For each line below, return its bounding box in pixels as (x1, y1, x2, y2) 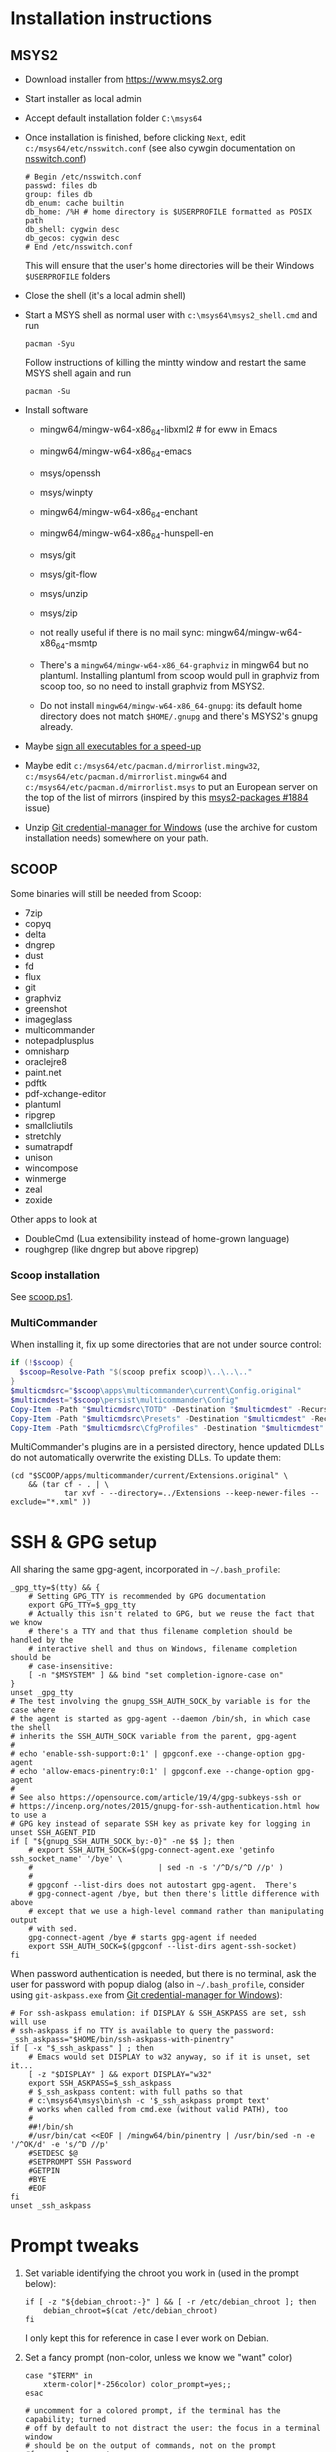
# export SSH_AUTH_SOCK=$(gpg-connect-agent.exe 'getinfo (28, 1845, 275, 1856)
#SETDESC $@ (28, 2148, 78, 2159)
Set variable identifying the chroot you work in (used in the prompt (24, 2267, 299, 2279)
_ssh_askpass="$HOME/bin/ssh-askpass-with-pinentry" (10, 2035, 235, 2045)
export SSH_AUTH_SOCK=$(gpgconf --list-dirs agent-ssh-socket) (28, 1942, 298, 1952)
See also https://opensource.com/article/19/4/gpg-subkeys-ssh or (19, 1793, 302, 1803)
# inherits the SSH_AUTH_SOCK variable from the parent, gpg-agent (10, 1732, 298, 1742)
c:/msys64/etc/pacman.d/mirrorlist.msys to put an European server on (24, 780, 318, 792)
